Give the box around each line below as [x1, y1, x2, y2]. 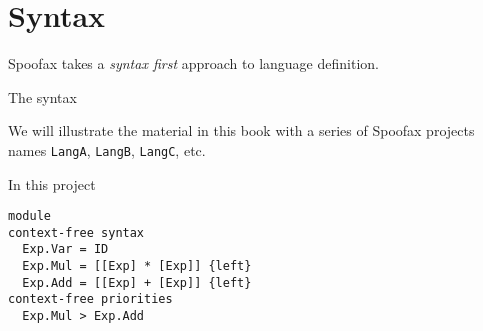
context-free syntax [8, 225, 145, 240]
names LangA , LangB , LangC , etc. [8, 139, 206, 160]
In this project [8, 173, 96, 194]
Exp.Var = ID [22, 242, 109, 257]
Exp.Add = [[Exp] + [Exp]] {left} [22, 275, 252, 290]
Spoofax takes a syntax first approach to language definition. [8, 53, 379, 74]
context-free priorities [8, 292, 173, 307]
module [8, 209, 51, 224]
